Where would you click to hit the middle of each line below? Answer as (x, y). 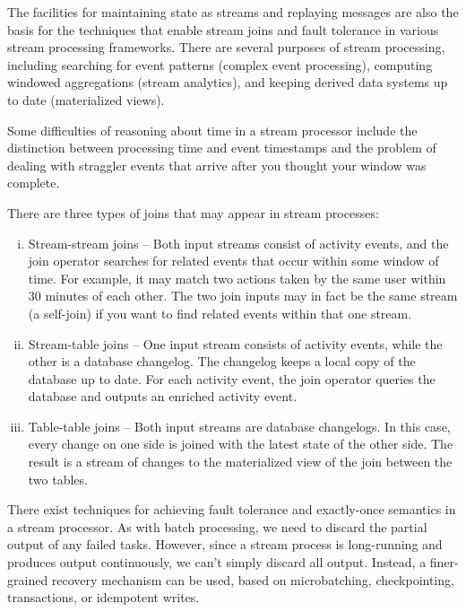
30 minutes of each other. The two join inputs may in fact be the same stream (243, 296)
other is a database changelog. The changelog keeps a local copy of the (222, 361)
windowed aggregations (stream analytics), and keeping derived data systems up (228, 82)
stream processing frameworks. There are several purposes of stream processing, (226, 47)
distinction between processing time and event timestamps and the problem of (222, 148)
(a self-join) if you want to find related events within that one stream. (220, 313)
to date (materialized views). (86, 99)
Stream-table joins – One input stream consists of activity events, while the (235, 343)
